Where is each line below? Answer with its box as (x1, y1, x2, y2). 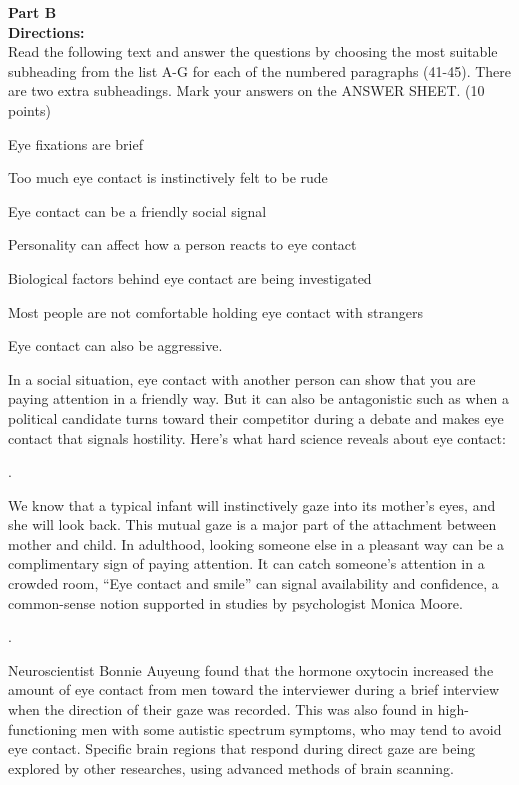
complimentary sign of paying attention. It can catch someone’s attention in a (8, 553, 485, 574)
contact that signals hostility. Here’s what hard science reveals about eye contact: (8, 427, 506, 448)
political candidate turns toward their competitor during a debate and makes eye (8, 407, 504, 428)
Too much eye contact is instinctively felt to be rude (8, 167, 328, 188)
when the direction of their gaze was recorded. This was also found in (8, 699, 434, 720)
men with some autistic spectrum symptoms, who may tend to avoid (81, 718, 502, 739)
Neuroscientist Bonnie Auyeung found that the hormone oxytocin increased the (8, 659, 494, 680)
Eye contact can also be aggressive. (8, 335, 223, 356)
